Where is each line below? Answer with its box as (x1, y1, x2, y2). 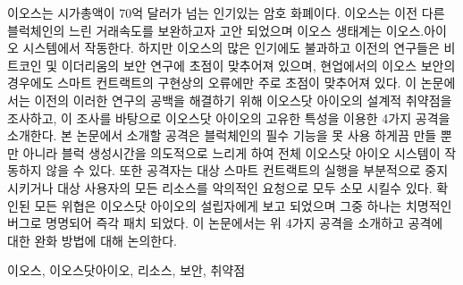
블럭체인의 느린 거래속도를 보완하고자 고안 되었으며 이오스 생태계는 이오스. (7, 21, 425, 39)
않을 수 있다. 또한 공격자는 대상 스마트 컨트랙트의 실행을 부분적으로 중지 (46, 161, 449, 180)
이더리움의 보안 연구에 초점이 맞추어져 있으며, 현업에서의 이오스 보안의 (61, 55, 456, 74)
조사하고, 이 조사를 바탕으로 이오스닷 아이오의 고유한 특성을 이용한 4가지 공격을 (7, 108, 450, 127)
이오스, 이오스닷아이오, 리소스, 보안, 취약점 (7, 261, 246, 280)
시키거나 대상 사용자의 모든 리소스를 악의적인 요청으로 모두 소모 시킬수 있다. (7, 178, 433, 197)
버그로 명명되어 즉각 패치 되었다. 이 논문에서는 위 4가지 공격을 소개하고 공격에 (7, 214, 443, 232)
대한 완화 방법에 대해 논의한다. (7, 231, 177, 249)
